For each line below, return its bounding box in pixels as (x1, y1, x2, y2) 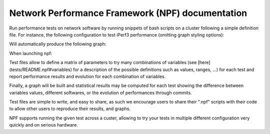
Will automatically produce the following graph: (9, 41, 106, 47)
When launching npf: (9, 50, 52, 56)
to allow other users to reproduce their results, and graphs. (9, 105, 131, 112)
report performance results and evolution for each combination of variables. (9, 73, 166, 79)
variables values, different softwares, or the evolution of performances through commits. (9, 89, 192, 95)
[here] (197, 59, 210, 65)
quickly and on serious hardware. (9, 122, 78, 128)
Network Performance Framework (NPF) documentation (9, 7, 247, 18)
